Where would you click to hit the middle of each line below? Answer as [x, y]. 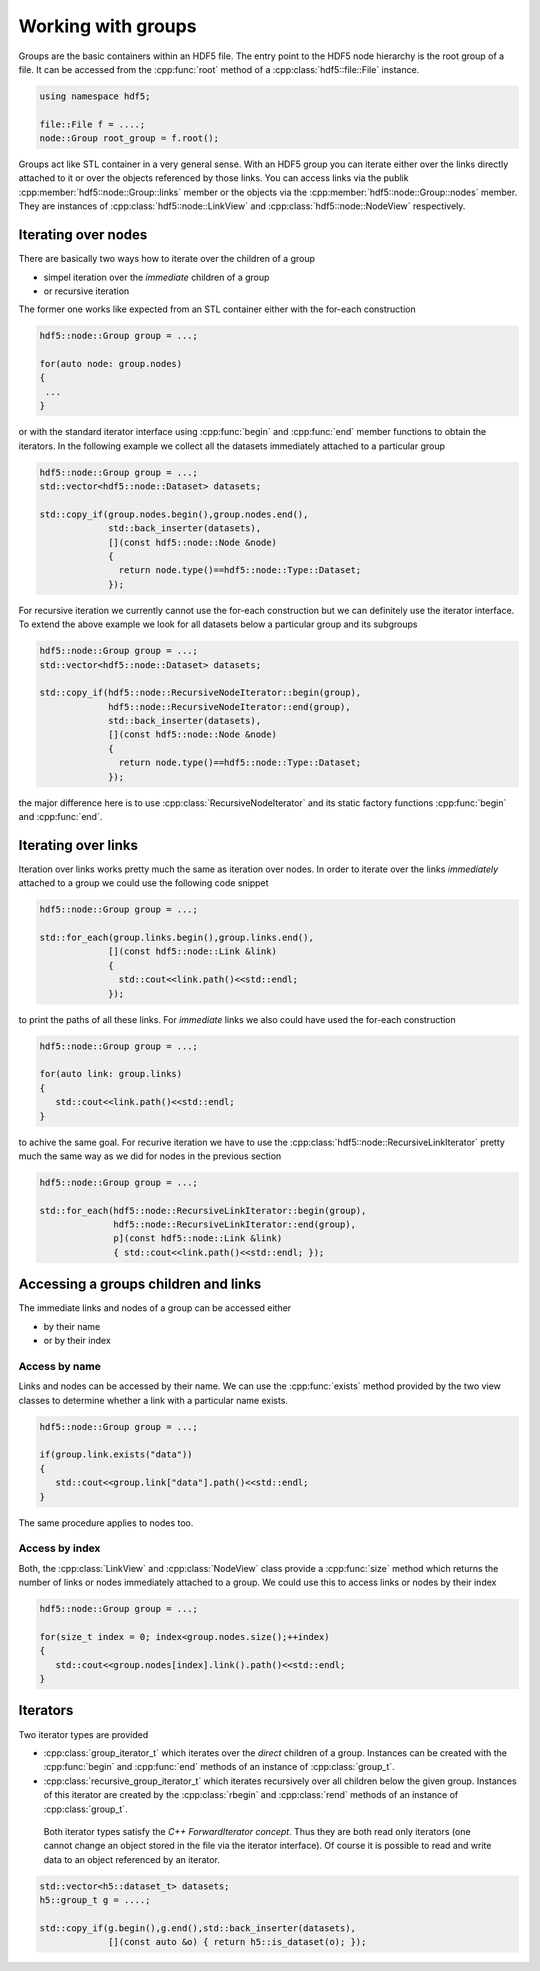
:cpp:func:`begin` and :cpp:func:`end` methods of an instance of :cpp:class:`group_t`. [219, 1767]
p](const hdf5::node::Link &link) [198, 1238]
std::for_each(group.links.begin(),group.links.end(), [176, 938]
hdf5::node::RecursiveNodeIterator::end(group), [229, 706]
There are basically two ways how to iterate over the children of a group [166, 259]
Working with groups [107, 26]
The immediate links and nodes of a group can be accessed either [155, 1308]
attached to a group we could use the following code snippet [143, 883]
